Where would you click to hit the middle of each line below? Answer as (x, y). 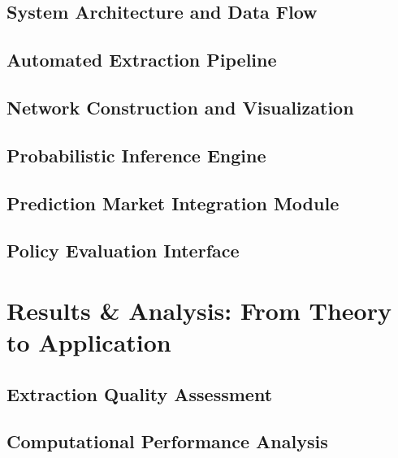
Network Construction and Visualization (180, 107)
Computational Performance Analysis (167, 441)
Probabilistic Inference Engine (136, 155)
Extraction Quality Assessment (140, 393)
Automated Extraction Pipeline (142, 60)
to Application (89, 342)
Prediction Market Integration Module (173, 203)
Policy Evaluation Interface (123, 251)
